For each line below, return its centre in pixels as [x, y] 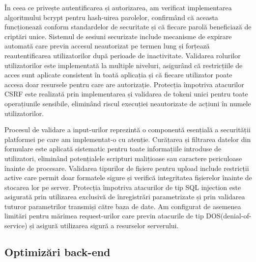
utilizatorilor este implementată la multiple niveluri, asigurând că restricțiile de [124, 65]
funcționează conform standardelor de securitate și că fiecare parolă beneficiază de [128, 27]
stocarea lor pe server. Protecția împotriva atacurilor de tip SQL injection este [123, 187]
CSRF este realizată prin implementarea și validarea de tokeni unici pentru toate [126, 94]
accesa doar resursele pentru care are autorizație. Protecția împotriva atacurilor [124, 84]
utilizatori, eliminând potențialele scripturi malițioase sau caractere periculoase [123, 158]
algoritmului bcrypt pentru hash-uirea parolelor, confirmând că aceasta [111, 17]
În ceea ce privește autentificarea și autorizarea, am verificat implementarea [118, 7]
